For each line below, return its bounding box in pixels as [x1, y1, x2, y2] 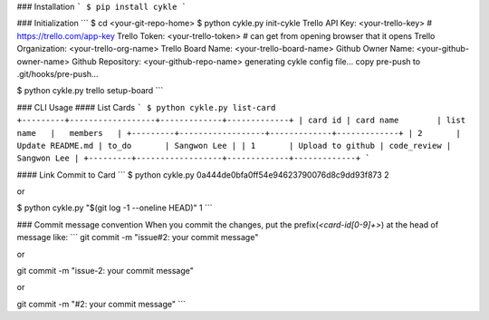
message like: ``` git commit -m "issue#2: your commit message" [16, 232, 259, 243]
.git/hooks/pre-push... [16, 68, 99, 79]
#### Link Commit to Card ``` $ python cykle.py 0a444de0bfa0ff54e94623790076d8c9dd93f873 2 [16, 169, 389, 180]
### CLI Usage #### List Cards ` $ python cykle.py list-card [16, 102, 276, 112]
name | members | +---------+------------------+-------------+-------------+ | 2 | [16, 128, 461, 138]
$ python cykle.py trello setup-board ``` [16, 85, 164, 96]
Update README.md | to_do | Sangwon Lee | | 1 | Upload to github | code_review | [16, 141, 452, 150]
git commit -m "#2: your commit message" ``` [16, 298, 186, 309]
